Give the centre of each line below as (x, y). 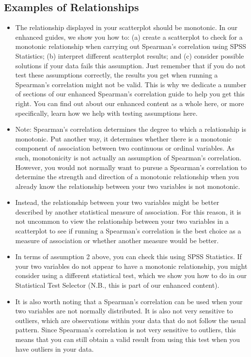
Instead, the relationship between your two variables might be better (117, 202)
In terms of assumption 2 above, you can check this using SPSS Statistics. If (128, 256)
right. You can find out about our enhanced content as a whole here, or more (130, 103)
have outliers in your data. (55, 349)
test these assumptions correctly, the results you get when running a (117, 75)
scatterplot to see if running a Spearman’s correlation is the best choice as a (128, 231)
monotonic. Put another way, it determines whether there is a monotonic (123, 138)
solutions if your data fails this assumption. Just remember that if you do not (130, 65)
